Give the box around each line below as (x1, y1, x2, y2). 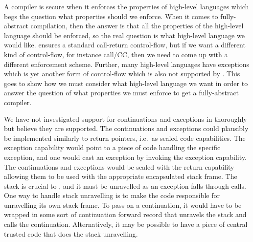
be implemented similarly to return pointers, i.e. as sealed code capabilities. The (4, 132, 246, 143)
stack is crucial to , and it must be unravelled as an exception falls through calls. (4, 180, 246, 191)
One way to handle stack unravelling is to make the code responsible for (4, 190, 220, 200)
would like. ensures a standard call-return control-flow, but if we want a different (4, 40, 246, 50)
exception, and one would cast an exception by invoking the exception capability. (4, 152, 247, 162)
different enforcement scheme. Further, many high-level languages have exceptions (4, 59, 250, 69)
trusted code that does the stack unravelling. (4, 228, 138, 239)
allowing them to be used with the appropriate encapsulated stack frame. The (4, 171, 237, 181)
